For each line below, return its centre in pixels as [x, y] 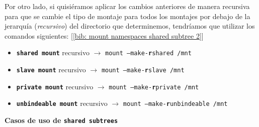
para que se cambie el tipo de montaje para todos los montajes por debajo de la [127, 16]
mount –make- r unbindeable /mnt [175, 104]
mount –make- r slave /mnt [143, 71]
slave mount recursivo [51, 70]
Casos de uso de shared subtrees [61, 120]
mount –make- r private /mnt [154, 87]
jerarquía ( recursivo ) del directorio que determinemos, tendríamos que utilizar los [130, 26]
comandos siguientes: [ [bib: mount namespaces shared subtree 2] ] [104, 35]
